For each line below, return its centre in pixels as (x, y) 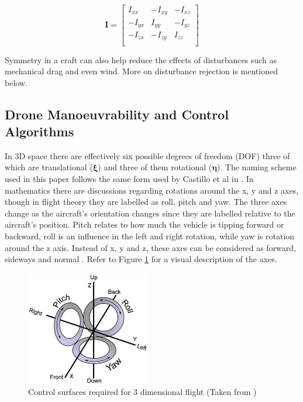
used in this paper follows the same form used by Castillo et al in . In (129, 179)
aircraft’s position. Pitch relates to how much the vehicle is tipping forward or (144, 224)
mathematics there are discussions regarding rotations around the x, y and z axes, (152, 190)
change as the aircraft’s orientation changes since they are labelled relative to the (150, 213)
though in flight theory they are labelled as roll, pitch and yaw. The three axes (146, 202)
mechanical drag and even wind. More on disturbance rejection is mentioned (141, 71)
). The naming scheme (256, 167)
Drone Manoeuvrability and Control (117, 114)
